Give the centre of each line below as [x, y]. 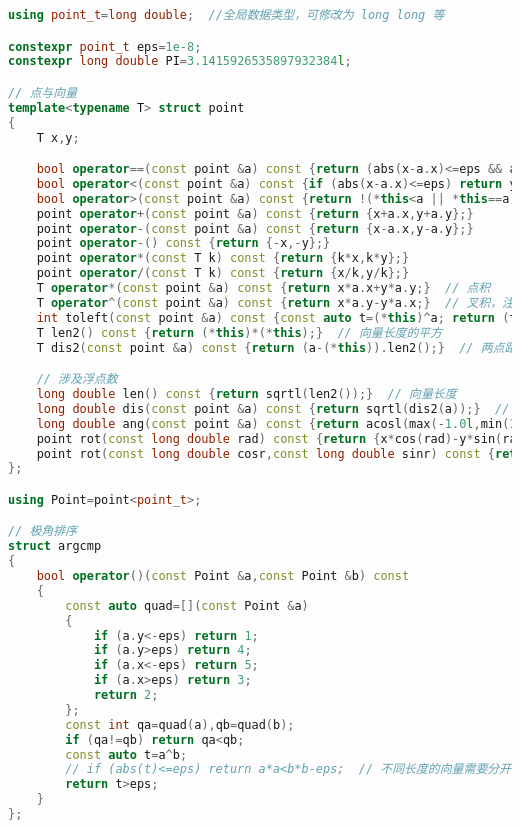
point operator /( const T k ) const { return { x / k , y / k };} [223, 273]
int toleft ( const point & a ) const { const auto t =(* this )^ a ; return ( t [276, 317]
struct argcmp [55, 546]
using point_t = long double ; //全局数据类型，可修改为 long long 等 [226, 15]
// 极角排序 [43, 531]
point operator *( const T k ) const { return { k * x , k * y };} [223, 258]
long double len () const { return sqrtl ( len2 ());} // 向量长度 [246, 394]
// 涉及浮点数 [77, 379]
